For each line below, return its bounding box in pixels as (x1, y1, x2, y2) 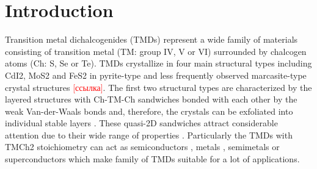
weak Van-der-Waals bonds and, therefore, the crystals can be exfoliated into (5, 104, 293, 117)
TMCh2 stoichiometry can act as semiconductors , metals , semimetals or (5, 140, 280, 153)
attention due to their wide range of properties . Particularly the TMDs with (5, 128, 293, 141)
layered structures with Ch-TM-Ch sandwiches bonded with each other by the (5, 93, 297, 106)
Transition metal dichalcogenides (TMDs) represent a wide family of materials (5, 33, 298, 46)
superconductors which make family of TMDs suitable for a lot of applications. (5, 153, 300, 165)
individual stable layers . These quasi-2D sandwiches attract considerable (5, 117, 278, 129)
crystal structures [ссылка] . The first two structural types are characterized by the (5, 81, 312, 93)
